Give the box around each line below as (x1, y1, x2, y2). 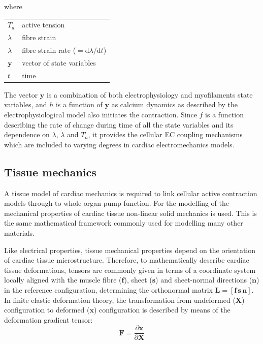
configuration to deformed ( (4, 304, 90, 315)
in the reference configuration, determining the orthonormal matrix (4, 284, 213, 295)
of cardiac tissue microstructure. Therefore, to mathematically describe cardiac (4, 255, 249, 265)
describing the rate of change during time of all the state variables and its (4, 119, 234, 130)
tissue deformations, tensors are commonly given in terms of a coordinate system (4, 264, 256, 275)
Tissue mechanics (4, 164, 96, 179)
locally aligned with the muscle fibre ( (4, 274, 122, 285)
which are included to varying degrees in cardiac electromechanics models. (4, 139, 235, 149)
